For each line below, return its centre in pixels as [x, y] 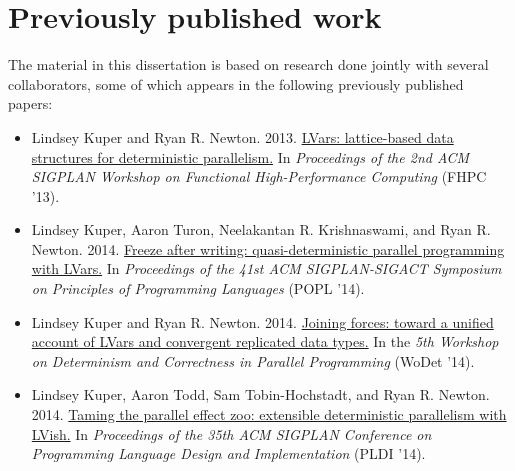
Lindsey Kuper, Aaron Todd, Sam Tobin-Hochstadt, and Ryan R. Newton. [260, 394]
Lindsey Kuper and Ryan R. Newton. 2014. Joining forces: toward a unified [262, 321]
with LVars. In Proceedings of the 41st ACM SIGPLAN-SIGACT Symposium [266, 268]
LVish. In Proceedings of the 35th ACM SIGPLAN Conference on [231, 433]
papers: [30, 103]
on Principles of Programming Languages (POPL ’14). [198, 288]
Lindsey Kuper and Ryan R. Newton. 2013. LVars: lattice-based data [242, 136]
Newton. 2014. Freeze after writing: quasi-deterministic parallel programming [268, 248]
